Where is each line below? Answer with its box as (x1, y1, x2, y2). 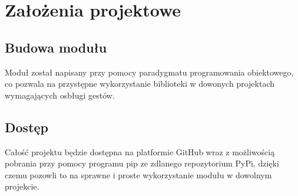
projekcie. (5, 180, 39, 192)
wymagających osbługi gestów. (5, 89, 115, 101)
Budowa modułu (5, 38, 107, 56)
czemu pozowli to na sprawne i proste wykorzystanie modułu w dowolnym (5, 168, 272, 181)
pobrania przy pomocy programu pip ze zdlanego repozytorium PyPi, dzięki (5, 157, 279, 169)
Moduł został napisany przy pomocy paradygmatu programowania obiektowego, (5, 66, 294, 78)
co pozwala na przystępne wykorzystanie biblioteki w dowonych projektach (5, 77, 274, 90)
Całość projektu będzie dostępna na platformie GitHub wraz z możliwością (5, 145, 275, 158)
